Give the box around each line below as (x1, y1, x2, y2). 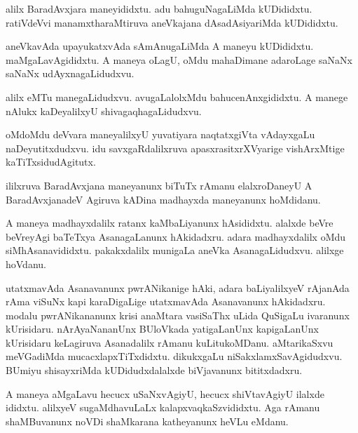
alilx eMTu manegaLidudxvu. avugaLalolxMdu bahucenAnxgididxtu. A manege (6, 89, 348, 104)
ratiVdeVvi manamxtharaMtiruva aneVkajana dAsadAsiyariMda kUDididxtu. (6, 15, 338, 29)
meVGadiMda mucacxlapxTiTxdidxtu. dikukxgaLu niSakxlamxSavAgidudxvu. (6, 349, 343, 364)
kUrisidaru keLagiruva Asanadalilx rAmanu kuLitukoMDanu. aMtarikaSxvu (6, 335, 333, 349)
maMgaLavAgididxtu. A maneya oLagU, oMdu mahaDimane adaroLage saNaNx (6, 52, 352, 67)
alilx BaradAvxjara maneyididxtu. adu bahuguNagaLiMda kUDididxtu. (6, 1, 312, 15)
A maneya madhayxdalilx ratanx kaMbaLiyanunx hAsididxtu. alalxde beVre (6, 215, 333, 230)
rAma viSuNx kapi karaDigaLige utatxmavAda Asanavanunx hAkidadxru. (6, 294, 326, 309)
